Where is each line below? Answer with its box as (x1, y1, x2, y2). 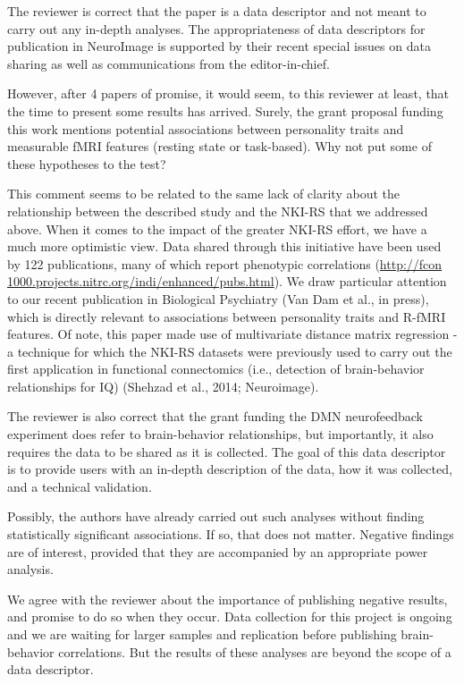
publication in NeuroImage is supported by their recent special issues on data (7, 37, 431, 55)
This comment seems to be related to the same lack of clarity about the (7, 184, 400, 203)
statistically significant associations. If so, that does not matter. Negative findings (7, 525, 454, 544)
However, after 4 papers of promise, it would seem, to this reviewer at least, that (7, 84, 450, 103)
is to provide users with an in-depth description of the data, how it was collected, (7, 460, 452, 478)
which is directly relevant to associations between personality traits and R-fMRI (7, 307, 446, 325)
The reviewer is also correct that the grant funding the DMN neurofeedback (7, 407, 423, 426)
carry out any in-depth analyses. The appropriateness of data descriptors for (7, 19, 426, 38)
